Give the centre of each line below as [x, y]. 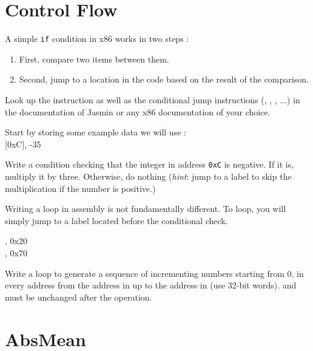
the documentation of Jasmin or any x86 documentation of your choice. [138, 111]
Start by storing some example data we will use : [96, 132]
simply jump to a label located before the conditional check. [116, 220]
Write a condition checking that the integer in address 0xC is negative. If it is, [150, 164]
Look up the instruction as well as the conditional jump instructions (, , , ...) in [153, 99]
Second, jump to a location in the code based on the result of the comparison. [164, 79]
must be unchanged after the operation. [79, 297]
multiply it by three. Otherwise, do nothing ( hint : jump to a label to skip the [148, 176]
